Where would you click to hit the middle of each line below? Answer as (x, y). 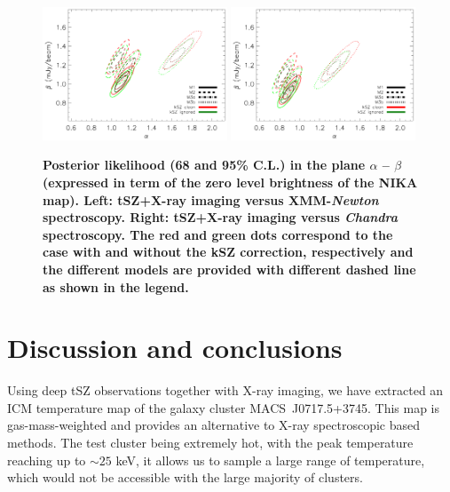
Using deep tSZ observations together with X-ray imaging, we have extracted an (225, 390)
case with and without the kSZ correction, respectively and (228, 252)
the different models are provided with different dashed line (229, 269)
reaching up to (47, 460)
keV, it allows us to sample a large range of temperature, (270, 460)
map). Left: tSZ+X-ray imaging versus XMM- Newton (211, 199)
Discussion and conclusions (175, 348)
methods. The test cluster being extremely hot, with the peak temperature (210, 443)
